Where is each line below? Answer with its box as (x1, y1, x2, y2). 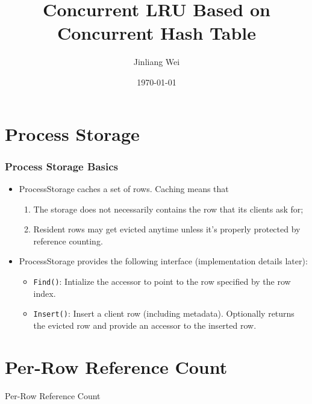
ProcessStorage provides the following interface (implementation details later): (19, 255, 308, 267)
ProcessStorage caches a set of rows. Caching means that (19, 182, 229, 194)
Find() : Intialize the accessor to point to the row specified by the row (33, 275, 291, 287)
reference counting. (33, 234, 103, 247)
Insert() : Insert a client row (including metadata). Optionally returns (33, 307, 295, 320)
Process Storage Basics (5, 158, 118, 173)
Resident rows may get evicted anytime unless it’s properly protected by (33, 223, 301, 235)
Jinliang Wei (133, 55, 180, 68)
